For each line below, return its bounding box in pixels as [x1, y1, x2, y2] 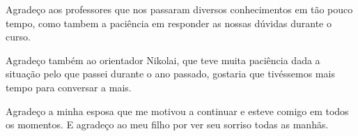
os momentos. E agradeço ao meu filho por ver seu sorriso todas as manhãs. [6, 117, 329, 132]
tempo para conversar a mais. [6, 80, 132, 94]
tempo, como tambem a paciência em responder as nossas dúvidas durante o [6, 15, 332, 30]
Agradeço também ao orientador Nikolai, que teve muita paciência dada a [6, 52, 320, 67]
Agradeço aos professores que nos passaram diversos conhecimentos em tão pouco [6, 2, 353, 16]
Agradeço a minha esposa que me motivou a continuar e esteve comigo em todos [6, 103, 349, 118]
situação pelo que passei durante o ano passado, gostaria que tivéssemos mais [6, 66, 335, 81]
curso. [6, 29, 31, 44]
